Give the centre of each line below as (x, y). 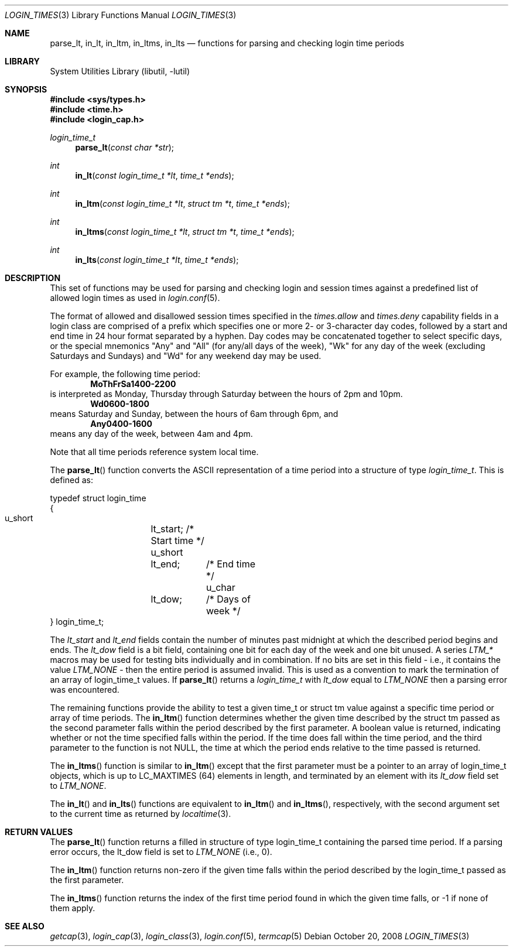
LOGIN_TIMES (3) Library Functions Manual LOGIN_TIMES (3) (121, 15)
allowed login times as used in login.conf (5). (135, 298)
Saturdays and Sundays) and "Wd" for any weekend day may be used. (186, 356)
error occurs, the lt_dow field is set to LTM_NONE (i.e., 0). (161, 852)
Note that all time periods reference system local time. (154, 452)
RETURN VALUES (39, 832)
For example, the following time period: (125, 374)
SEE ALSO (25, 926)
